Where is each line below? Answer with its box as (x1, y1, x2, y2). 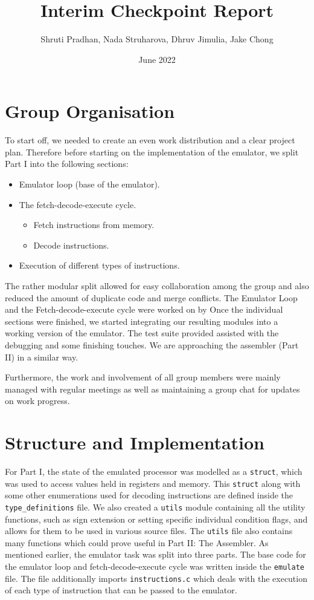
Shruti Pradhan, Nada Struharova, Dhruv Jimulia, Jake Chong (40, 33, 274, 45)
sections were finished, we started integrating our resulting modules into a (5, 315, 278, 327)
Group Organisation (5, 99, 175, 123)
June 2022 (138, 53, 176, 65)
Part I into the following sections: (5, 157, 129, 170)
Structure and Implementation (5, 430, 264, 455)
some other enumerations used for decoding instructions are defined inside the (5, 489, 293, 501)
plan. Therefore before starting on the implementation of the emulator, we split (5, 145, 299, 158)
